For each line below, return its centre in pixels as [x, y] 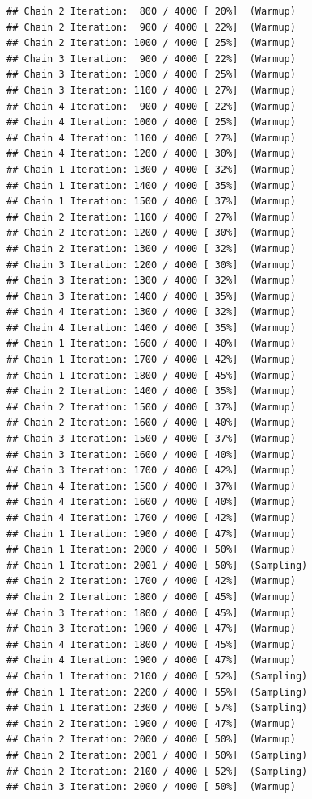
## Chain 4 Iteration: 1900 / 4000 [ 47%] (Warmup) [151, 660]
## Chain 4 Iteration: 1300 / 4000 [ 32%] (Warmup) [151, 312]
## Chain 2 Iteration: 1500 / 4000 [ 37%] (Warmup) [151, 407]
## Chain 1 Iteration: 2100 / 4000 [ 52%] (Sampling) [157, 676]
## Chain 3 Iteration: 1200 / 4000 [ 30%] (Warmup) [151, 265]
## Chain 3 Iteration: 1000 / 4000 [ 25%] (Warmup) [151, 75]
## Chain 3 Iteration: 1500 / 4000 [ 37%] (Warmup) [151, 439]
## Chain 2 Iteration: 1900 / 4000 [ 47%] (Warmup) [151, 723]
